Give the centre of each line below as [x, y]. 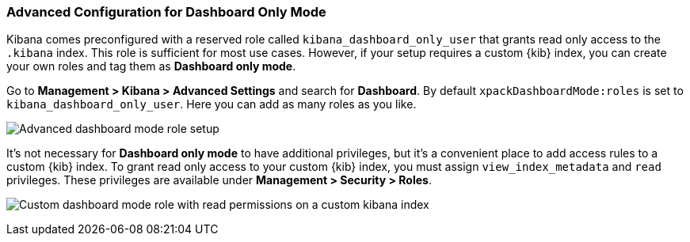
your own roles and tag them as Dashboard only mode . [151, 66]
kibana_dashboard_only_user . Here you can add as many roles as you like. [212, 104]
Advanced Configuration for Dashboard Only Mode [166, 12]
